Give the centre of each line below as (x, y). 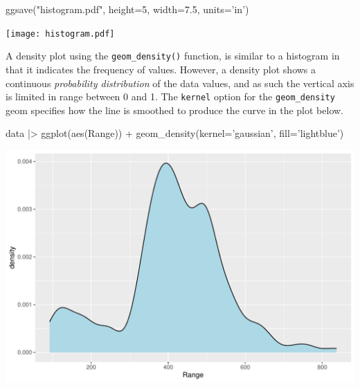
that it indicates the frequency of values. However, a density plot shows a (161, 69)
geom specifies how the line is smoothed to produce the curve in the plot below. (175, 110)
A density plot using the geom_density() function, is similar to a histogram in (173, 56)
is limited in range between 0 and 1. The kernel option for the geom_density (170, 96)
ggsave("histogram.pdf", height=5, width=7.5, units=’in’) (127, 9)
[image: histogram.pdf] (60, 34)
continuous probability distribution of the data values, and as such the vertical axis (180, 83)
